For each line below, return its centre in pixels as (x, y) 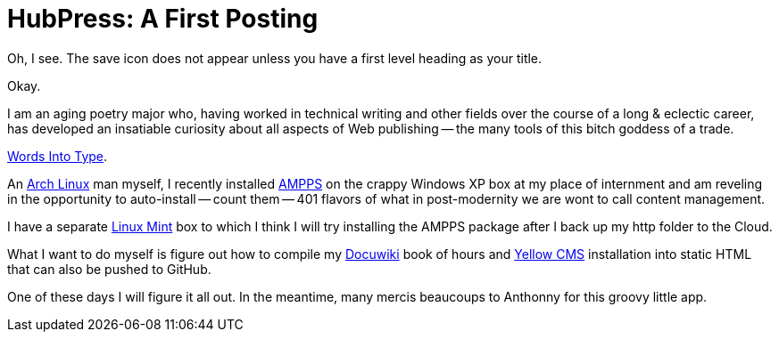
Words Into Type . (58, 156)
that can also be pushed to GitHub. (109, 269)
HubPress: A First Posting (163, 19)
